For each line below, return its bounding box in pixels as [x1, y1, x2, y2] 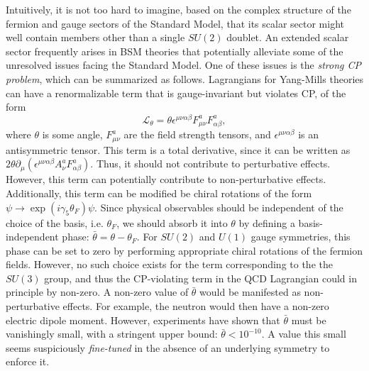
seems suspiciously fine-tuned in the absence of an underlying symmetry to [6, 340, 330, 355]
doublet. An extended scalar [226, 30, 349, 45]
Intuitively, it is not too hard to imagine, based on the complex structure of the [6, 2, 351, 16]
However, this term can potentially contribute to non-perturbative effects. [6, 172, 326, 187]
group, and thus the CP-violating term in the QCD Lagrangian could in [44, 270, 357, 285]
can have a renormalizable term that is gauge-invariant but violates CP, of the [6, 85, 346, 100]
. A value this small [261, 326, 346, 341]
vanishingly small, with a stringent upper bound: [6, 326, 218, 341]
